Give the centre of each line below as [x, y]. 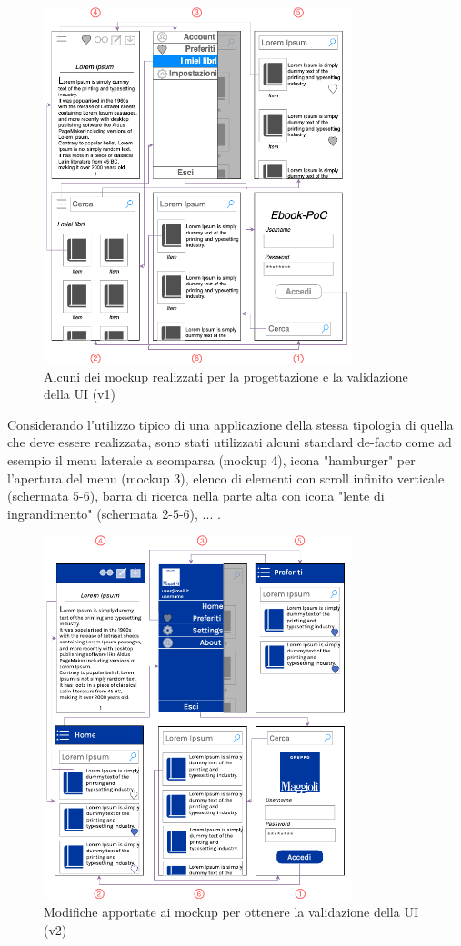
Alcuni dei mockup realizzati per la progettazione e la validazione [226, 376]
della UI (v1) [80, 394]
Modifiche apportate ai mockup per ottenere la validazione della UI [231, 911]
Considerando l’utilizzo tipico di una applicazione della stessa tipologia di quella [230, 424]
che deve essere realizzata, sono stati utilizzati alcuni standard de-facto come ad [230, 442]
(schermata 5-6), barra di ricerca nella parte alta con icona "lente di [196, 496]
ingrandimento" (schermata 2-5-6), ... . [114, 513]
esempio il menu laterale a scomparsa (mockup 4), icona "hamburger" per [211, 459]
